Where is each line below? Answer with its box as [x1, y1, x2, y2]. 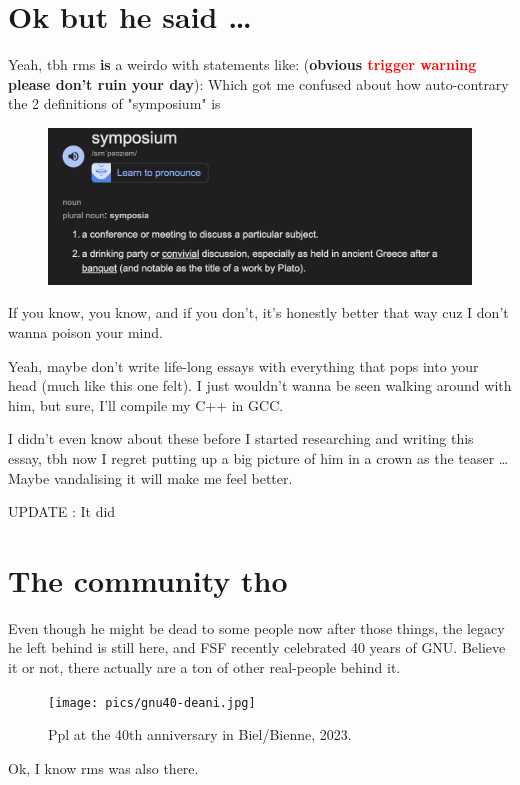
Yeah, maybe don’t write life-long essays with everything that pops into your [8, 355, 479, 376]
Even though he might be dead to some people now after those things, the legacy [8, 617, 505, 638]
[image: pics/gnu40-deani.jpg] [48, 695, 256, 710]
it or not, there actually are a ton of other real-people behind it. [8, 657, 401, 678]
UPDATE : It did [8, 501, 116, 522]
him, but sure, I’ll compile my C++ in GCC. [8, 394, 284, 415]
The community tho [8, 559, 288, 600]
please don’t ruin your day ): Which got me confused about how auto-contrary [8, 73, 509, 94]
